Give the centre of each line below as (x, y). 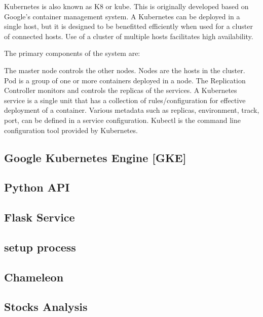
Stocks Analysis (46, 307)
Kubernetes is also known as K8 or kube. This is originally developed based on (126, 6)
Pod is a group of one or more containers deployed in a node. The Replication (125, 80)
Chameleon (34, 277)
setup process (40, 247)
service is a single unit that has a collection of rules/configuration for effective (125, 100)
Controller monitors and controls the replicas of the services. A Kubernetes (121, 90)
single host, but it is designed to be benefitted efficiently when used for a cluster (128, 26)
